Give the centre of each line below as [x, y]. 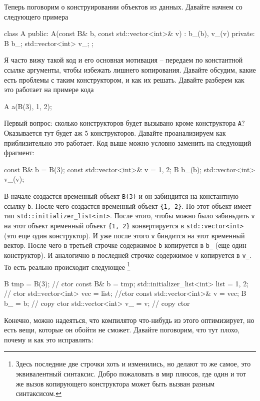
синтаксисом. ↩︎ [39, 393]
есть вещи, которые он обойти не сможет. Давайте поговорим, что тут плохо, [122, 330]
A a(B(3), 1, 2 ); [28, 106]
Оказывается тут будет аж [43, 133]
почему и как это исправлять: [49, 339]
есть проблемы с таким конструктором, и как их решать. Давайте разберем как [124, 79]
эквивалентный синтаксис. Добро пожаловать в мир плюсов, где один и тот [131, 373]
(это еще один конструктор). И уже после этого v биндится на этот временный [124, 235]
